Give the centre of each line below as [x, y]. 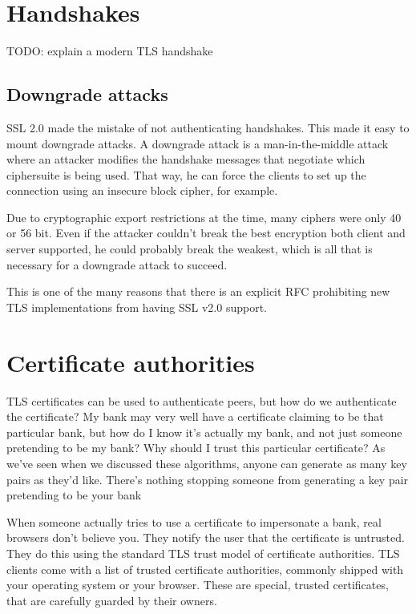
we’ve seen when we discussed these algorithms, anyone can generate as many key [207, 463]
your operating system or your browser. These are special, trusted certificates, [198, 585]
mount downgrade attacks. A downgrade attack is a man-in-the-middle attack [198, 143]
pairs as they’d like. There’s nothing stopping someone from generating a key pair [208, 479]
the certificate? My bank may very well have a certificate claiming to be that [195, 416]
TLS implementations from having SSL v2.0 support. [137, 307]
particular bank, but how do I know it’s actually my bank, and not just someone [204, 432]
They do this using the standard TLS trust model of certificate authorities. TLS [203, 553]
